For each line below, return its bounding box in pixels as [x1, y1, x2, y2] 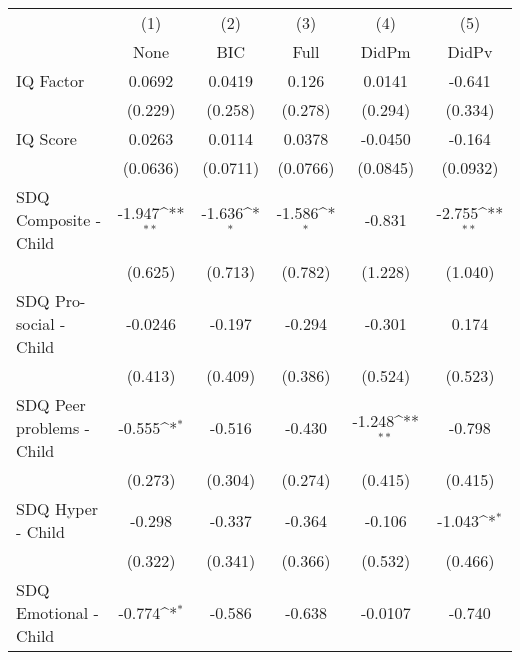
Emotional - [16, 601, 99, 624]
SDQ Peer [16, 393, 86, 416]
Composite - [16, 208, 101, 231]
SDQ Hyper [16, 497, 99, 520]
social [16, 312, 55, 335]
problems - [16, 416, 90, 439]
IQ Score [16, 127, 77, 150]
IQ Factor [16, 69, 85, 92]
